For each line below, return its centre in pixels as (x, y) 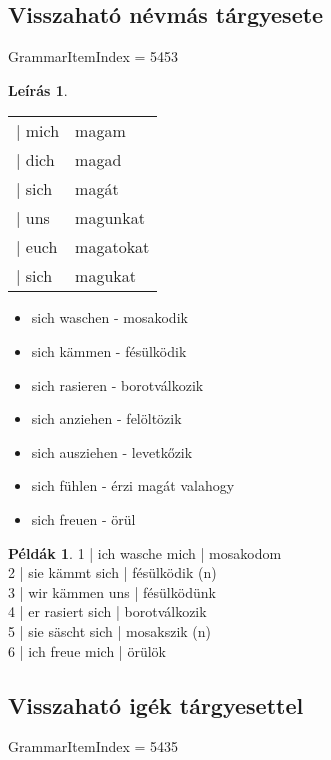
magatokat (112, 247)
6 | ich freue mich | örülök (87, 650)
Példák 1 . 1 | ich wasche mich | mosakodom (145, 552)
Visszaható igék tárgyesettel (156, 704)
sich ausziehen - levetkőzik (112, 451)
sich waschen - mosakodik (109, 317)
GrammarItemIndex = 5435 (93, 746)
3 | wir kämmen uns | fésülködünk (112, 591)
